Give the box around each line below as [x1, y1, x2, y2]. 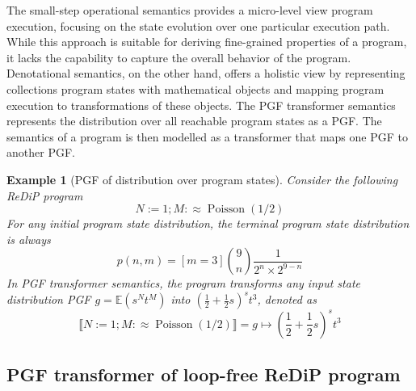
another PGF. [6, 144, 75, 161]
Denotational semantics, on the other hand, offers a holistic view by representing [6, 65, 405, 82]
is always [6, 230, 51, 247]
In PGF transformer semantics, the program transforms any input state [6, 275, 360, 292]
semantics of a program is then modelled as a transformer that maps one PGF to [6, 128, 408, 145]
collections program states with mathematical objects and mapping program [6, 80, 384, 97]
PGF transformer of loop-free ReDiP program [6, 362, 401, 387]
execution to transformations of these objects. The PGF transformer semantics [6, 96, 396, 113]
